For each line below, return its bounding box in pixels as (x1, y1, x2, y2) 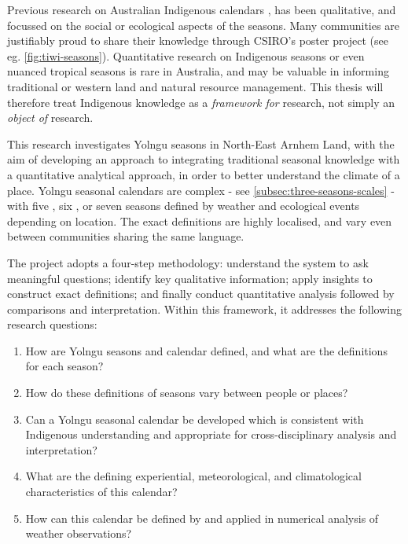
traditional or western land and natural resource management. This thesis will (7, 78, 384, 94)
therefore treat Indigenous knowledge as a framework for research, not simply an (7, 94, 395, 110)
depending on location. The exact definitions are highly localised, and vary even (7, 212, 392, 229)
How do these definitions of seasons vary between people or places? (25, 384, 348, 401)
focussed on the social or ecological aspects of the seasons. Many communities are (7, 17, 399, 33)
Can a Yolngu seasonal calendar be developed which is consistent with (25, 410, 364, 427)
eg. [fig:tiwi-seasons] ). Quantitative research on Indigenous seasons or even (7, 47, 365, 64)
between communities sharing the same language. (7, 228, 244, 244)
